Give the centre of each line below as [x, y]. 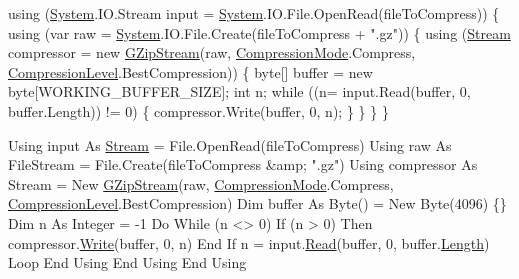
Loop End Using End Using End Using [127, 262]
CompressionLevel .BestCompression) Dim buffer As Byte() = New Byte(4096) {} [257, 203]
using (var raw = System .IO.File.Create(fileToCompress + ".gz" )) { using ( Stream [259, 32]
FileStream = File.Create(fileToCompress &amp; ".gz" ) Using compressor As [243, 164]
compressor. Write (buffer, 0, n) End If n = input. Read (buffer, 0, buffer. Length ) [249, 242]
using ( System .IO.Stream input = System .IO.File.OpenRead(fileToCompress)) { [254, 13]
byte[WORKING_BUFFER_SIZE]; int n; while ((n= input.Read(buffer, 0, [239, 91]
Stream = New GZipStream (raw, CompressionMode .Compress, [201, 183]
